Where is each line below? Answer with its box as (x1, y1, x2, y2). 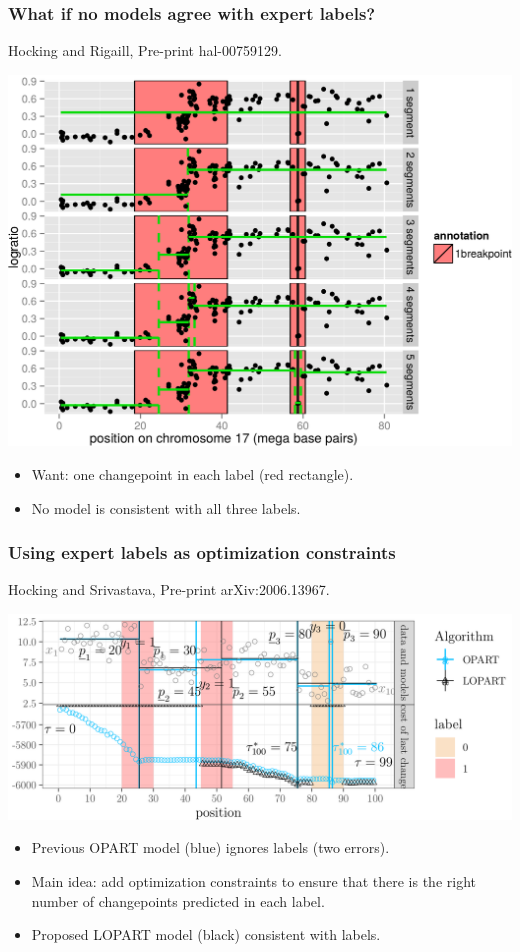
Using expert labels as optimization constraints (8, 540, 396, 565)
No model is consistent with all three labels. (31, 497, 301, 518)
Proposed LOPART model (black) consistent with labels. (31, 924, 381, 945)
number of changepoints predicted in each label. (31, 890, 325, 911)
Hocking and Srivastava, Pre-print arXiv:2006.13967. (8, 579, 330, 600)
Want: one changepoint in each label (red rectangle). (31, 464, 354, 484)
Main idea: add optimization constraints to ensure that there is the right (31, 870, 477, 891)
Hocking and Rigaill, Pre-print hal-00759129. (8, 40, 282, 61)
